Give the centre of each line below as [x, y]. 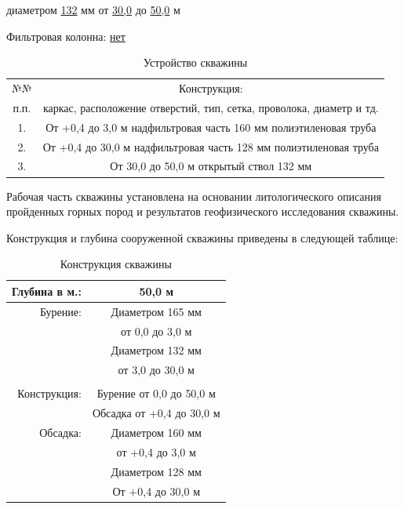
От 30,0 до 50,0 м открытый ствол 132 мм [211, 166]
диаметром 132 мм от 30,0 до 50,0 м [93, 9]
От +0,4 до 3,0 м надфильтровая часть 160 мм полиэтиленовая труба [211, 127]
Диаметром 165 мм [156, 311]
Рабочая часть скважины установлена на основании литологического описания [194, 196]
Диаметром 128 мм [156, 471]
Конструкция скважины [116, 264]
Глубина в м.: [47, 291]
